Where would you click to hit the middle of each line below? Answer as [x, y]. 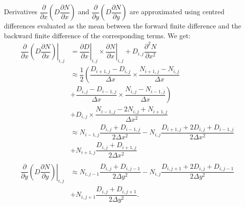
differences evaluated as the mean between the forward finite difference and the [123, 26]
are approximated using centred [177, 11]
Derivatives [21, 11]
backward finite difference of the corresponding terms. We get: [97, 35]
